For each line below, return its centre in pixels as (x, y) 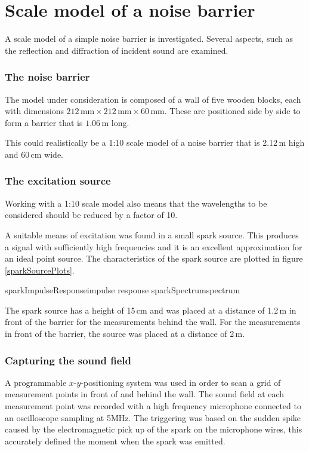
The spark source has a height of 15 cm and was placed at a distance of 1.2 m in (151, 310)
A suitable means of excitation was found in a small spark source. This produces (152, 234)
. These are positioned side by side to (232, 111)
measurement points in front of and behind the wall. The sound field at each (145, 394)
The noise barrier (47, 77)
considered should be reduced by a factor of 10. (91, 215)
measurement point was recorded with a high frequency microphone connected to (153, 406)
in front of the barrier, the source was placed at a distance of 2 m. (125, 334)
